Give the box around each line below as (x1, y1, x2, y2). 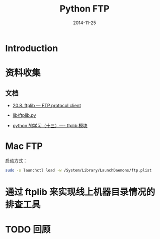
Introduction (5, 42, 58, 54)
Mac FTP (5, 140, 43, 152)
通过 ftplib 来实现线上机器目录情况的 (5, 186, 155, 198)
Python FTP (59, 3, 110, 15)
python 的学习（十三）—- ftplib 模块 (12, 122, 88, 128)
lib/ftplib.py (12, 112, 36, 118)
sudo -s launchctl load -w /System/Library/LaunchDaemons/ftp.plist (5, 168, 152, 173)
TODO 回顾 (5, 224, 51, 235)
